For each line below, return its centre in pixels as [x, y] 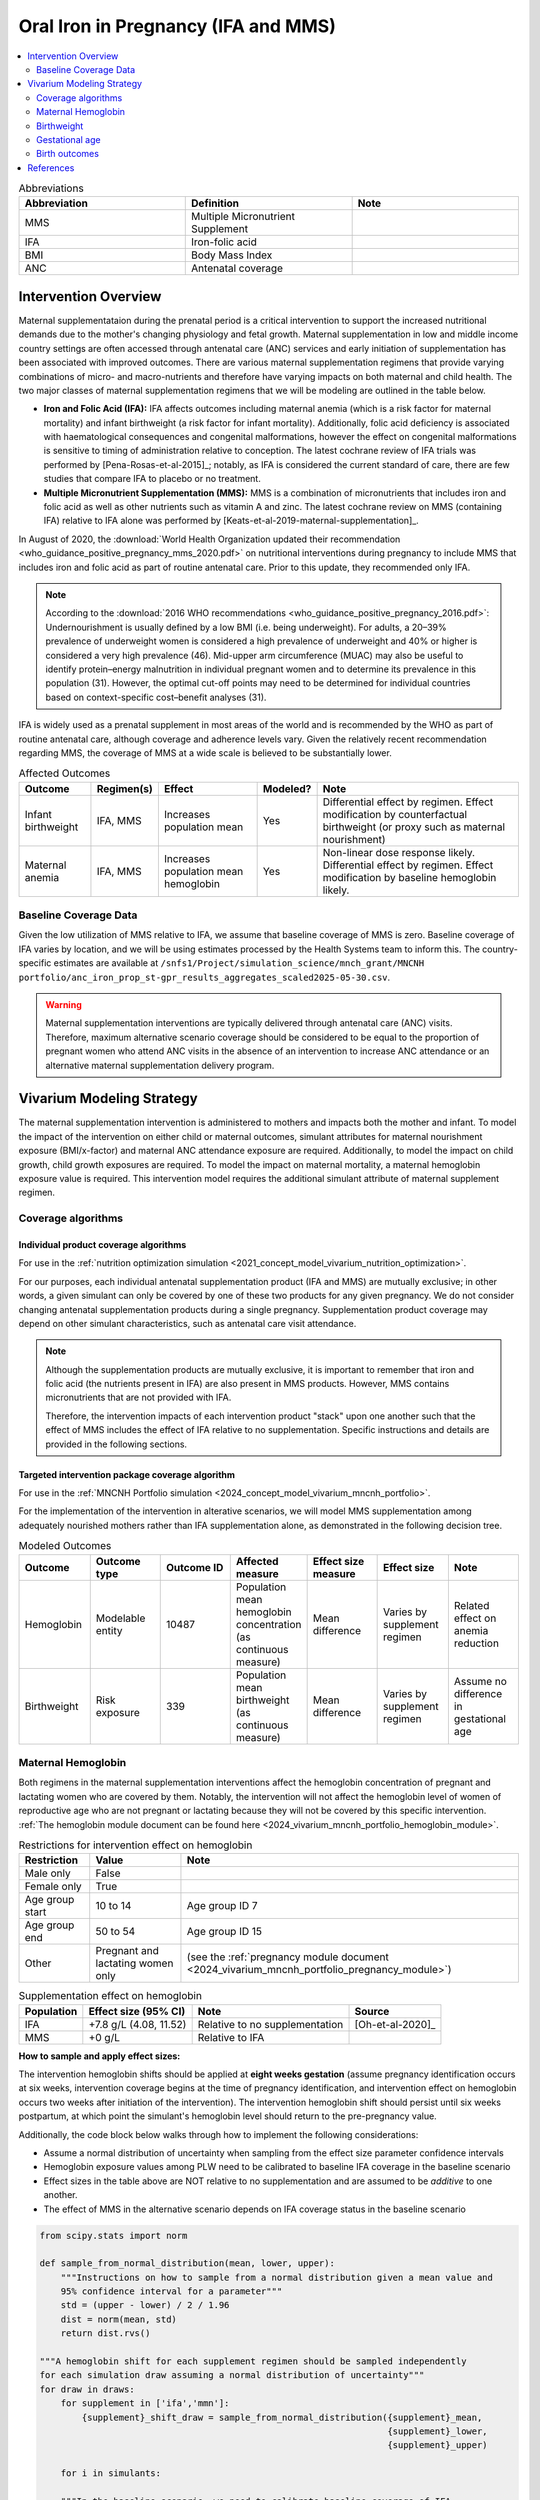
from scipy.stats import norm [113, 2235]
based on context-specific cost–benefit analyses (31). [156, 697]
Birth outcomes [68, 154]
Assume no [480, 1681]
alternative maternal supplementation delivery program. [160, 1065]
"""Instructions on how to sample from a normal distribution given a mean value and [277, 2277]
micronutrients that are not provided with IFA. [138, 1397]
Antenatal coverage [237, 268]
